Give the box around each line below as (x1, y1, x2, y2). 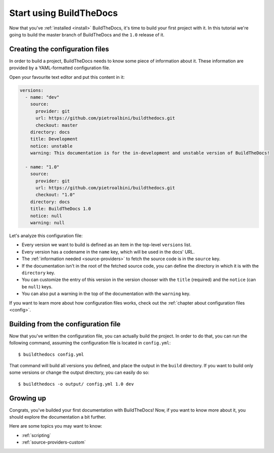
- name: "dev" (25, 95, 60, 100)
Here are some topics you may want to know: (9, 423, 102, 429)
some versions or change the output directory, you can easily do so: (9, 369, 150, 376)
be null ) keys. (21, 284, 52, 290)
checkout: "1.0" (35, 192, 75, 198)
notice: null (30, 213, 62, 219)
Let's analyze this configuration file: (9, 233, 83, 239)
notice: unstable (30, 143, 73, 149)
